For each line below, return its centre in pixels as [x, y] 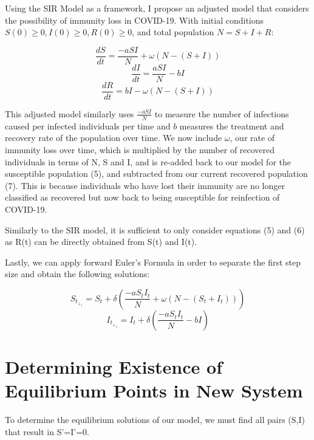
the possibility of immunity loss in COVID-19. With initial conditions [135, 20]
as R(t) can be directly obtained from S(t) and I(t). [101, 242]
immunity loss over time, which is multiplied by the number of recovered [140, 149]
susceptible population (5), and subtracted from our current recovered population [156, 174]
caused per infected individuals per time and [88, 125]
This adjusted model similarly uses [70, 113]
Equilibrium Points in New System [154, 390]
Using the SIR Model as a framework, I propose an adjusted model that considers [157, 8]
